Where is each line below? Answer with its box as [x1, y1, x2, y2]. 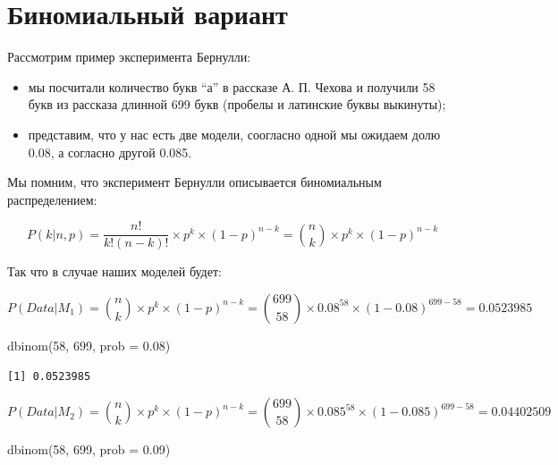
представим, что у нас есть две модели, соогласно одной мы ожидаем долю [28, 124, 441, 143]
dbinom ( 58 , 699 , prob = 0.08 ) [7, 335, 171, 354]
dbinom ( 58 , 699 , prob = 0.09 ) [7, 440, 171, 459]
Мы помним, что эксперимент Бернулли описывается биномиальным [7, 173, 382, 191]
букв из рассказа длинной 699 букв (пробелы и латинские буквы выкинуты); [28, 95, 446, 114]
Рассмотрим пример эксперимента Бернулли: [7, 47, 251, 66]
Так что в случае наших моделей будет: [7, 262, 222, 281]
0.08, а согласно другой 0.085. [28, 142, 192, 161]
